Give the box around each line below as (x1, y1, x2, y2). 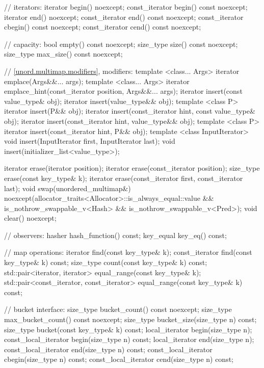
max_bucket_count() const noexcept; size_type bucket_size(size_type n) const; (4, 314, 257, 325)
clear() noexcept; (4, 213, 57, 223)
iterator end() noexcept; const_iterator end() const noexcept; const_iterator (4, 11, 244, 22)
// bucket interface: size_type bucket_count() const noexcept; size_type (4, 304, 232, 314)
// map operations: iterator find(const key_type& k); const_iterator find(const (4, 247, 252, 257)
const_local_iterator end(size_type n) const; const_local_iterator (4, 344, 213, 354)
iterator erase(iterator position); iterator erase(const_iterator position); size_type (4, 163, 260, 173)
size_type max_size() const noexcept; (4, 48, 123, 59)
